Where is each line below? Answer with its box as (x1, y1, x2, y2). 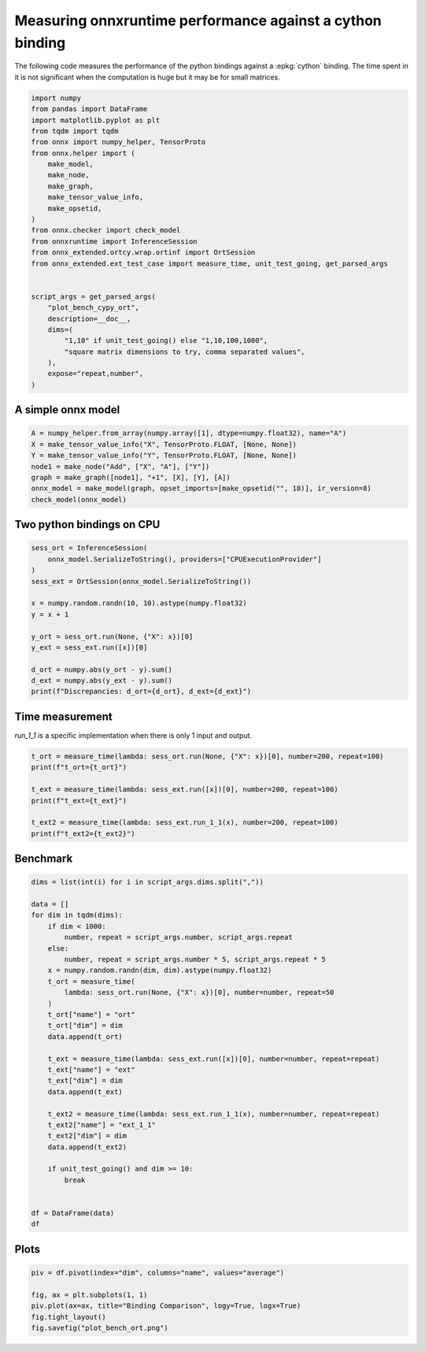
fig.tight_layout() (31, 1313, 106, 1321)
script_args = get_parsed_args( (31, 292, 157, 301)
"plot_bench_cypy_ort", (47, 304, 139, 312)
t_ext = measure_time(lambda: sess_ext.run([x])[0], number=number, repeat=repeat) (47, 1054, 380, 1063)
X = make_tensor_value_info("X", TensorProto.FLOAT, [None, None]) (31, 440, 297, 449)
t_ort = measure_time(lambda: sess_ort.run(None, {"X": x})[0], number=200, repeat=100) (31, 751, 385, 761)
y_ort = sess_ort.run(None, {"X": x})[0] (31, 631, 194, 641)
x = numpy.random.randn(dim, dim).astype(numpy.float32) (47, 966, 272, 975)
